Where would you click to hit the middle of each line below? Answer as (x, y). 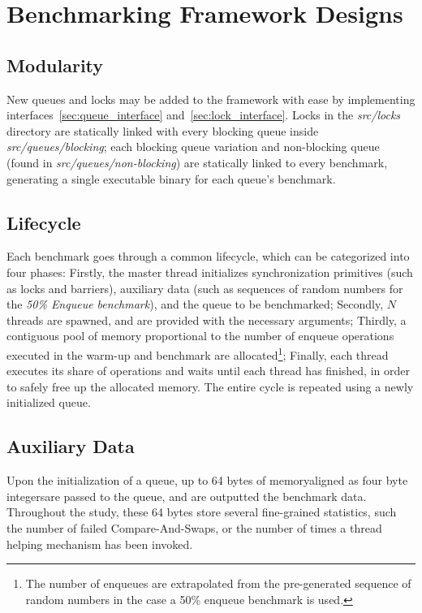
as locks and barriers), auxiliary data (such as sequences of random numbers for (205, 288)
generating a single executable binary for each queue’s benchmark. (171, 178)
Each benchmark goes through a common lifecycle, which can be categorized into (208, 256)
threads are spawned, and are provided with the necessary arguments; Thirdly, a (207, 319)
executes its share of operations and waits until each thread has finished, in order (208, 371)
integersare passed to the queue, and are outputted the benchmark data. (187, 496)
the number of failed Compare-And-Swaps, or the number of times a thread (194, 527)
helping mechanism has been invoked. (100, 544)
